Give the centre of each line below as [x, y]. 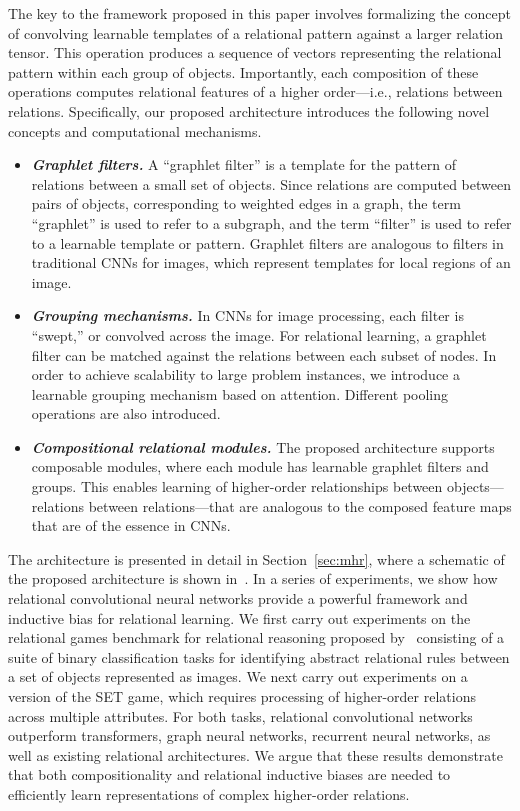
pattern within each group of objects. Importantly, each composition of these [243, 71]
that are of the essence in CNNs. [131, 525]
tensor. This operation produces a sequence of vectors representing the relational [255, 52]
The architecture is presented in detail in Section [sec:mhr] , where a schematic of [256, 558]
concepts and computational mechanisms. [135, 130]
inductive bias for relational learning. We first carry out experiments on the [239, 617]
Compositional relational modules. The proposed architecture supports [263, 446]
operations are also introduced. [126, 413]
